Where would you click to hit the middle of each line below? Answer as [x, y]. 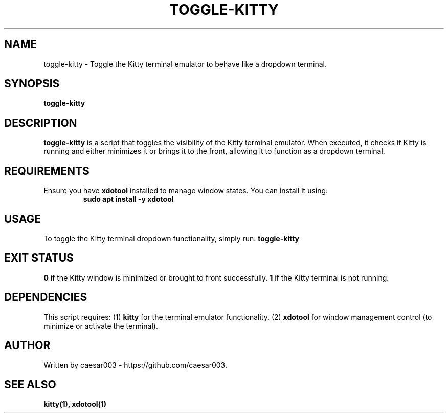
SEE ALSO [30, 384]
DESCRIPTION [41, 123]
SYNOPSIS [32, 84]
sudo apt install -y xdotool [128, 199]
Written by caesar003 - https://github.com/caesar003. [135, 365]
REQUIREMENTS [47, 171]
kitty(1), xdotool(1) [75, 404]
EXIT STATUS [39, 258]
